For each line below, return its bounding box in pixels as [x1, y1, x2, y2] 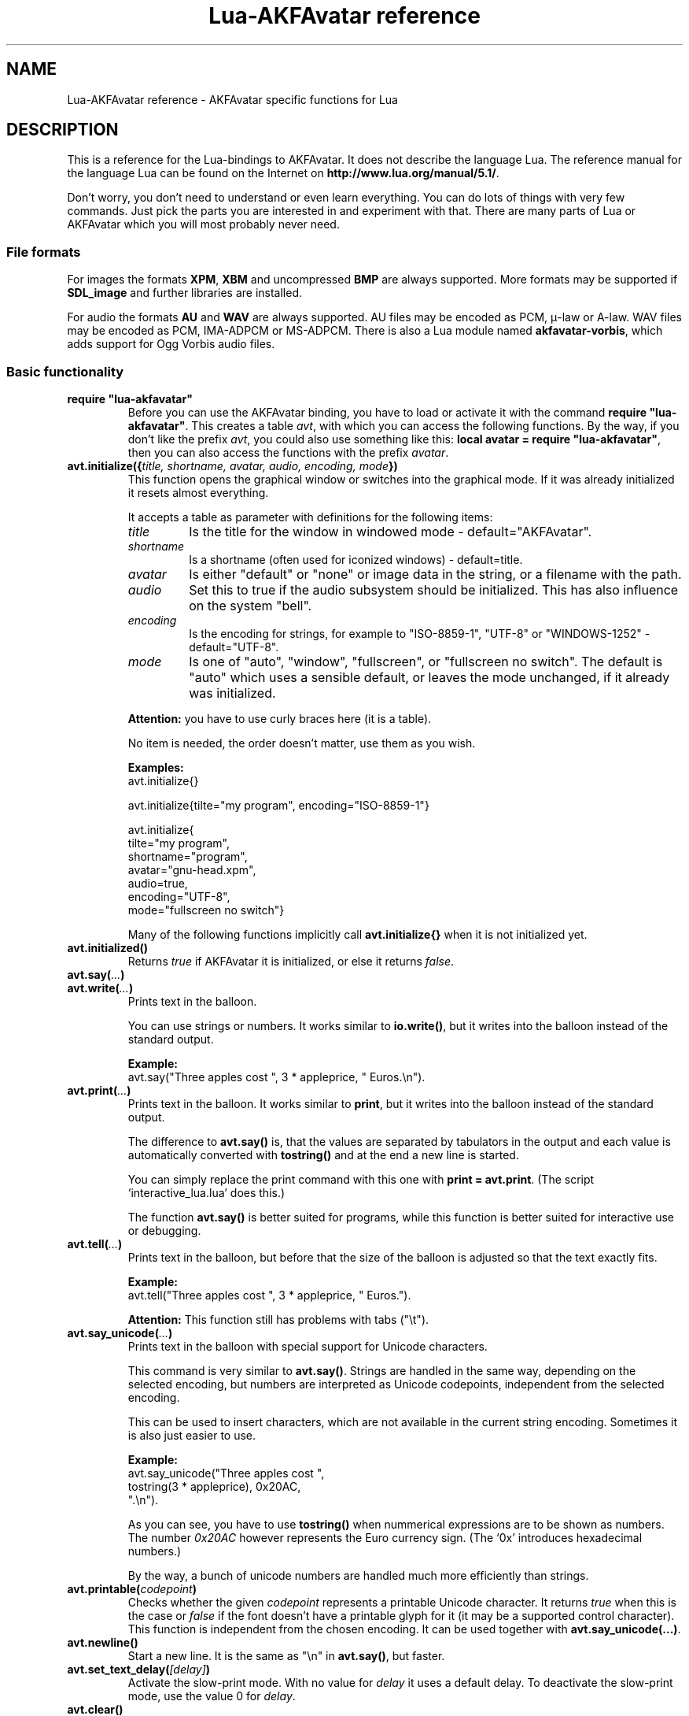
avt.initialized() [67, 940, 149, 954]
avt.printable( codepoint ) [67, 1581, 197, 1596]
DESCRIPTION [6, 120, 119, 140]
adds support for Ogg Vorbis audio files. [67, 337, 275, 351]
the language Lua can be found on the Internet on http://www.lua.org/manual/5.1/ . [67, 166, 499, 180]
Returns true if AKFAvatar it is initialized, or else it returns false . [127, 954, 455, 968]
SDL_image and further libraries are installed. [67, 286, 302, 300]
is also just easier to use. [127, 1428, 256, 1442]
